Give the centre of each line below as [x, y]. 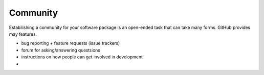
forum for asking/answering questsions [61, 50]
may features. [23, 34]
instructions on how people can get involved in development [82, 57]
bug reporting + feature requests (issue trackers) [70, 43]
